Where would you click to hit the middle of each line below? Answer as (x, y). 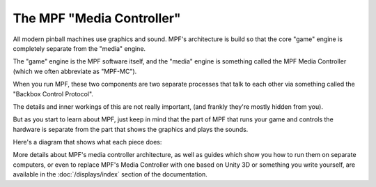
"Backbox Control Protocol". (53, 93)
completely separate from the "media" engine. (79, 48)
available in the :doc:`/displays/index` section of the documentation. (110, 174)
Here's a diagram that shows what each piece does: (87, 142)
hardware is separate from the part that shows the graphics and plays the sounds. (131, 129)
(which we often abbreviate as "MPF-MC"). (75, 71)
